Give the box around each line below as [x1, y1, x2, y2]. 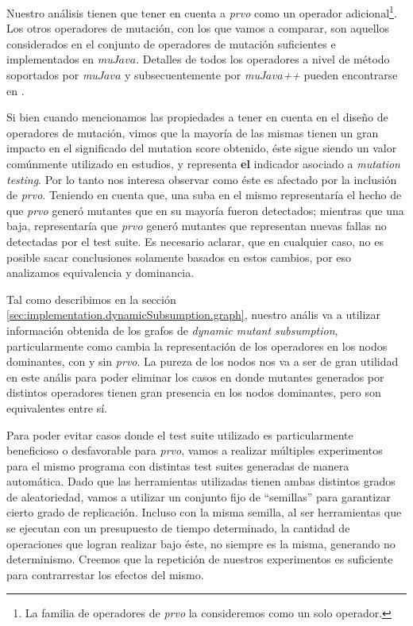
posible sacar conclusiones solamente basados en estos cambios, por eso [6, 248, 352, 265]
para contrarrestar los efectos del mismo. [6, 566, 204, 582]
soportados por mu [6, 67, 98, 83]
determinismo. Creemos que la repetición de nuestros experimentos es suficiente [6, 551, 393, 567]
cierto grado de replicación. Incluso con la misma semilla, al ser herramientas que [6, 504, 402, 520]
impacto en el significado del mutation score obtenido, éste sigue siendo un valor [6, 140, 397, 156]
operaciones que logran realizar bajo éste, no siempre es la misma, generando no [6, 535, 396, 551]
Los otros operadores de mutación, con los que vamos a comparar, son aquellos [6, 20, 389, 36]
